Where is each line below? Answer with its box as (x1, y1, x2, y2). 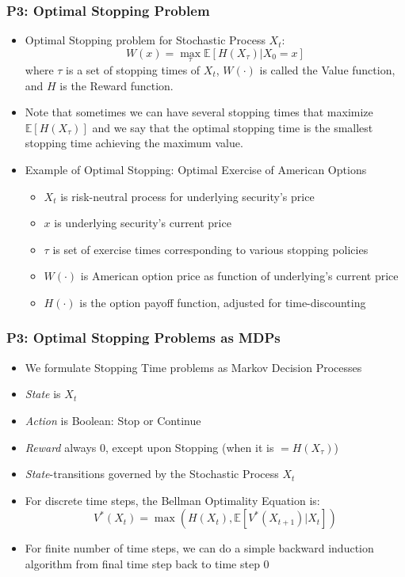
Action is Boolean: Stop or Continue (25, 412, 201, 428)
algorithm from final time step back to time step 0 (25, 555, 269, 571)
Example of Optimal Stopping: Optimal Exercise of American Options (25, 161, 367, 177)
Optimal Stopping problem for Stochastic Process (25, 32, 266, 48)
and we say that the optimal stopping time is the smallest (92, 119, 373, 135)
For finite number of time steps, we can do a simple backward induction (25, 540, 374, 556)
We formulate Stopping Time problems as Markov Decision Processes (25, 359, 362, 375)
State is (25, 385, 61, 402)
